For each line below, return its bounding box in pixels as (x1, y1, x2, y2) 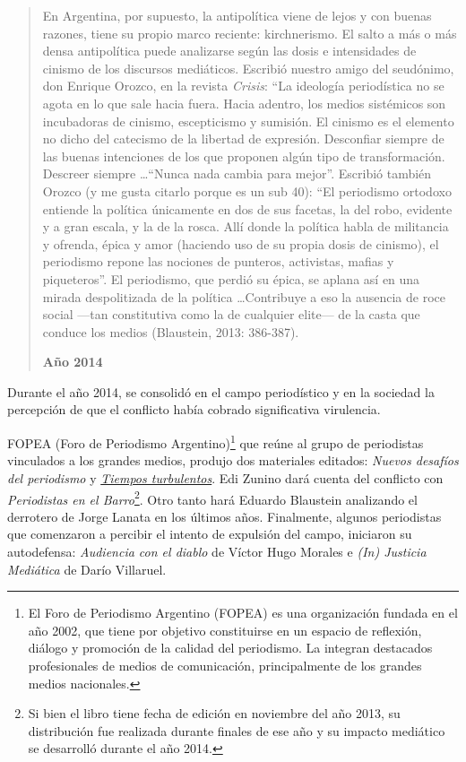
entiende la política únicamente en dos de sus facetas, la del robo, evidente (42, 199, 453, 218)
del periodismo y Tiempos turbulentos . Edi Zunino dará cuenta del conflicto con (7, 468, 444, 487)
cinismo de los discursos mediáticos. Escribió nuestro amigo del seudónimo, (42, 58, 454, 77)
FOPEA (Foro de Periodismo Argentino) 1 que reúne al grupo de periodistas (7, 431, 424, 452)
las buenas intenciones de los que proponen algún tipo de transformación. (42, 146, 445, 165)
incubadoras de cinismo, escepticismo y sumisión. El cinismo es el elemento (42, 111, 454, 130)
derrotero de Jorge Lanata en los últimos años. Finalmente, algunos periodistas (7, 507, 442, 525)
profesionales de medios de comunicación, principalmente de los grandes (28, 655, 422, 674)
